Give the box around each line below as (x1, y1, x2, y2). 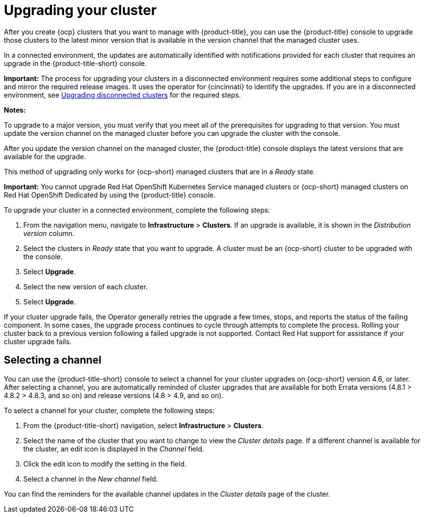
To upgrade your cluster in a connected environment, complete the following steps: (4, 205, 270, 214)
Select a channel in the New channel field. (23, 474, 158, 483)
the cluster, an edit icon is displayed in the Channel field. (23, 444, 204, 453)
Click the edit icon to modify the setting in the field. (23, 459, 187, 468)
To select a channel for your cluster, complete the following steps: (4, 406, 215, 415)
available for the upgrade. (4, 152, 86, 161)
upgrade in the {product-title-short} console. (4, 59, 147, 67)
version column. (23, 229, 74, 237)
